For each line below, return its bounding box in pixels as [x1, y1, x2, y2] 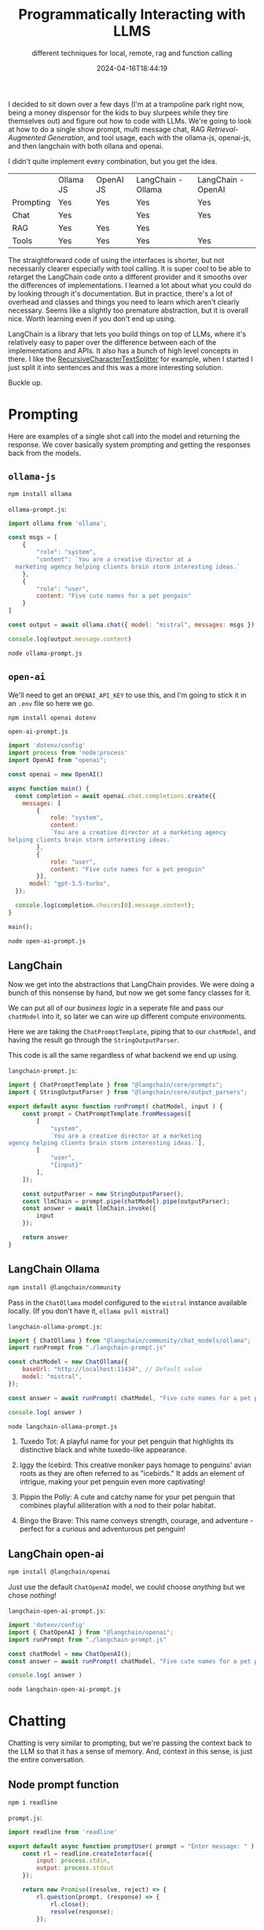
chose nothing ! [8, 1591, 57, 1600]
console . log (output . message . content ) [8, 635, 132, 643]
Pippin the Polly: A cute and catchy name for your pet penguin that [19, 1492, 236, 1502]
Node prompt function [8, 1777, 119, 1791]
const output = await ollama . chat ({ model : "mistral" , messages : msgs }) [8, 621, 255, 629]
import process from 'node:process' [8, 749, 128, 757]
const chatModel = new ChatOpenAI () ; [8, 1650, 132, 1658]
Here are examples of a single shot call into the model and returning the [8, 431, 240, 441]
